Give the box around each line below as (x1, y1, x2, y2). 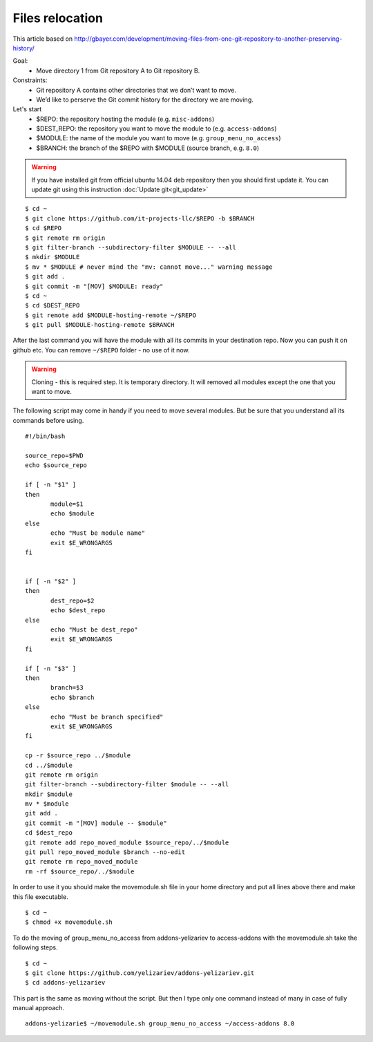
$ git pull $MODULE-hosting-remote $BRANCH (25, 321, 175, 329)
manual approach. (12, 1004, 65, 1012)
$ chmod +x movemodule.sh (25, 918, 113, 926)
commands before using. (12, 416, 84, 424)
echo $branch (50, 693, 95, 701)
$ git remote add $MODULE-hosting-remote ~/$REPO (25, 311, 197, 319)
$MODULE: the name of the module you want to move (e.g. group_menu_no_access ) (36, 134, 281, 142)
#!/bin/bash (25, 433, 66, 440)
